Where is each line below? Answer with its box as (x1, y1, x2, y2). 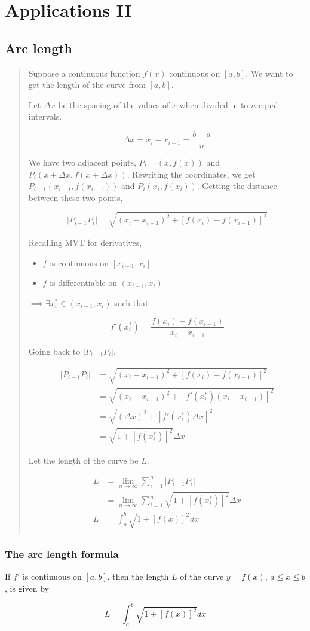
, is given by (5, 582, 49, 595)
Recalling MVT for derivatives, (28, 236, 142, 248)
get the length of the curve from (28, 78, 146, 91)
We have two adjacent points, (28, 156, 136, 169)
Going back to (28, 345, 81, 357)
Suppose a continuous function (28, 66, 140, 79)
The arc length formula (5, 547, 119, 562)
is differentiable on (50, 276, 118, 289)
